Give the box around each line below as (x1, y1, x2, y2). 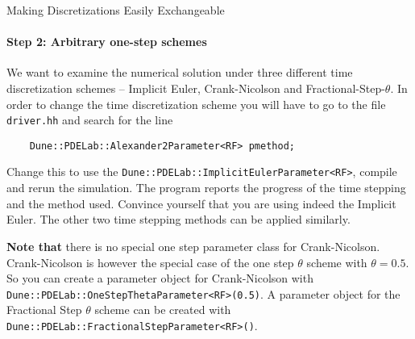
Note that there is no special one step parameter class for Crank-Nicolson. (6, 237, 380, 254)
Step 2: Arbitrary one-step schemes (6, 33, 207, 50)
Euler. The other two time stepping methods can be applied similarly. (6, 211, 351, 228)
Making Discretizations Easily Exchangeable (6, 2, 225, 18)
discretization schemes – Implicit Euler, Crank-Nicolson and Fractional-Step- (6, 79, 385, 96)
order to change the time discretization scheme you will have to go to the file (6, 95, 386, 112)
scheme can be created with (94, 301, 231, 318)
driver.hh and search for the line (6, 111, 173, 128)
